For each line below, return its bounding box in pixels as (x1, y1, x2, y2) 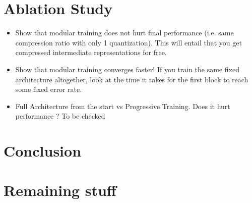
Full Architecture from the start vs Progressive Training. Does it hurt (15, 100, 230, 111)
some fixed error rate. (15, 84, 82, 94)
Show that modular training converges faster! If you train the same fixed (15, 64, 239, 74)
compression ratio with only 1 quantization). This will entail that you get (15, 37, 242, 47)
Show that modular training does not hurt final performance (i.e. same (15, 27, 234, 38)
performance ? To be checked (15, 111, 105, 121)
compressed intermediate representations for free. (15, 47, 167, 58)
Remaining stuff (4, 180, 116, 200)
